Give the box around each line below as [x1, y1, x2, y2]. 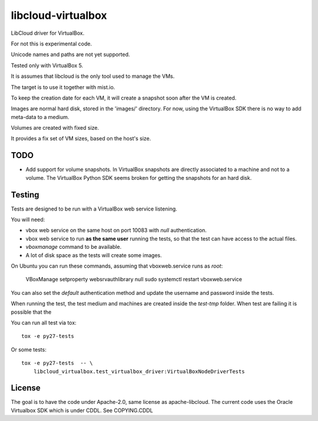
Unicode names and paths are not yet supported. [11, 51, 130, 58]
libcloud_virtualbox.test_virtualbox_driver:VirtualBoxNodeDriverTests [33, 368, 245, 374]
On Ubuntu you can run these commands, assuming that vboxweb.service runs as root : [11, 262, 223, 269]
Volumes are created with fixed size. [11, 124, 100, 131]
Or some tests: [11, 346, 47, 353]
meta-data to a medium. [11, 113, 69, 120]
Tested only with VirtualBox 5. [11, 62, 84, 69]
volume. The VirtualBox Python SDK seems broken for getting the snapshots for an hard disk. [25, 174, 252, 181]
